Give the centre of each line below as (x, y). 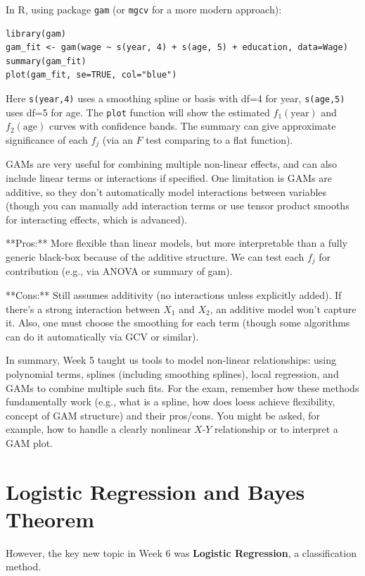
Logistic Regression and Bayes (155, 491)
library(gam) (36, 33)
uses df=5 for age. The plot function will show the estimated (138, 112)
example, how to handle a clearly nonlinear (98, 429)
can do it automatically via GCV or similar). (102, 336)
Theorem (50, 519)
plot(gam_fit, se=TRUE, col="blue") (91, 75)
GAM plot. (30, 442)
